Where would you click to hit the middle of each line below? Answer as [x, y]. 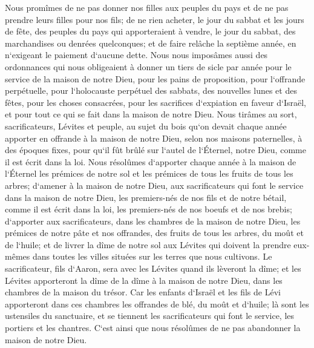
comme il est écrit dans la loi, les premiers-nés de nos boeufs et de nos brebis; [149, 209]
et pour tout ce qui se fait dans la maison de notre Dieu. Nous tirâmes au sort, [151, 114]
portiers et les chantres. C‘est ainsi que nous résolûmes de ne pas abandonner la [153, 328]
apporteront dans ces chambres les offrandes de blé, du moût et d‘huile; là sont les [157, 304]
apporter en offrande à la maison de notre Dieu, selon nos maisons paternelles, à [154, 138]
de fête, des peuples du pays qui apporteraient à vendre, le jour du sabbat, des [150, 31]
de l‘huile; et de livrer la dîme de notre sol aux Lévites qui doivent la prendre [148, 244]
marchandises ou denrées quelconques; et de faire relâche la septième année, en [151, 43]
